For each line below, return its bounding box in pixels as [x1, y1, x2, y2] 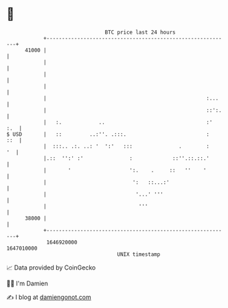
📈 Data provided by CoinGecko [6, 263, 96, 272]
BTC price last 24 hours [104, 29, 176, 36]
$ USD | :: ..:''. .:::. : [6, 130, 210, 138]
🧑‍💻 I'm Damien [6, 279, 49, 287]
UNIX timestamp [117, 250, 161, 258]
